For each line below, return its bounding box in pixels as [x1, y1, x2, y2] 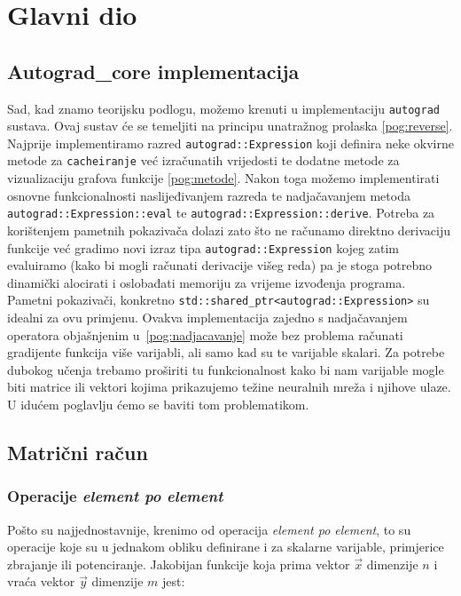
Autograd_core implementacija [7, 57, 300, 84]
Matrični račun [7, 439, 148, 466]
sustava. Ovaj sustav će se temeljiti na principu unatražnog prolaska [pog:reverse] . [7, 116, 453, 135]
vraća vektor [7, 572, 75, 591]
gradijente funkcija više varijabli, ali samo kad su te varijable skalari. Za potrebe [7, 343, 445, 362]
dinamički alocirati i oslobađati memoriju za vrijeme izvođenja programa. [7, 273, 406, 291]
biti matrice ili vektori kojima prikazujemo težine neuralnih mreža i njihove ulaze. [7, 377, 451, 396]
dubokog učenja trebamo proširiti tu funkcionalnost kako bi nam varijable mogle [7, 360, 444, 378]
